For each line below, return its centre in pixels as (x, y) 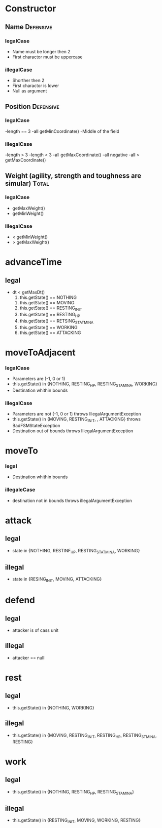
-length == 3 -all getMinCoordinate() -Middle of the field (62, 131)
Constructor (31, 9)
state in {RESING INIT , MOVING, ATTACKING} (57, 580)
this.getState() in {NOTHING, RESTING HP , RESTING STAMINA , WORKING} (85, 384)
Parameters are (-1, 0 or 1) (39, 379)
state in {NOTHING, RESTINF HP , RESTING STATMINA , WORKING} (76, 551)
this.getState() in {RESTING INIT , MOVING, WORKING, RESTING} (77, 821)
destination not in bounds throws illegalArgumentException (72, 500)
